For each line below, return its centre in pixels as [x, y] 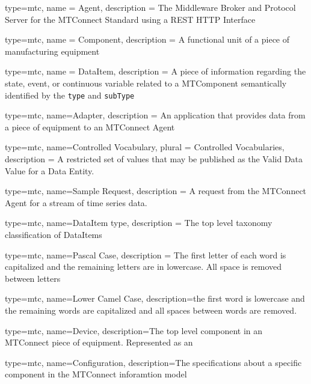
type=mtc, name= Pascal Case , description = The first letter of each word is [146, 254]
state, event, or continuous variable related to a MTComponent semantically [146, 83]
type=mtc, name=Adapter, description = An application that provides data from [155, 115]
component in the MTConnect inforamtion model [96, 374]
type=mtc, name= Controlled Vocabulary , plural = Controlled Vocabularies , [145, 147]
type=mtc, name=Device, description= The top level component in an [134, 330]
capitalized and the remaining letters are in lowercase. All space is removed [143, 267]
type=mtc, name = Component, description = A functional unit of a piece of [147, 39]
